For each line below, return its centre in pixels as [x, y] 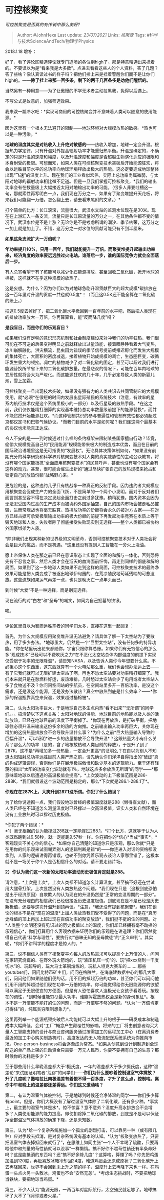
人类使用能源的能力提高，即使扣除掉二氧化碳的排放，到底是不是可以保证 [86, 1113]
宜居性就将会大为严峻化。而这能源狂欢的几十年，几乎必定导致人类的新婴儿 [80, 375]
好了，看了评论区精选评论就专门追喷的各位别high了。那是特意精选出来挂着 [80, 62]
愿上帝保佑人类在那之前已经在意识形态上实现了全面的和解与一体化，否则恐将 [82, 555]
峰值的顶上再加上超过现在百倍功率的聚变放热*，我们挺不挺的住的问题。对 [83, 919]
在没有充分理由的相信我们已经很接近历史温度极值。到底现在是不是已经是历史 [82, 900]
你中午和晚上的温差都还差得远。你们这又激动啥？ [54, 1084]
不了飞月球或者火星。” [39, 1196]
